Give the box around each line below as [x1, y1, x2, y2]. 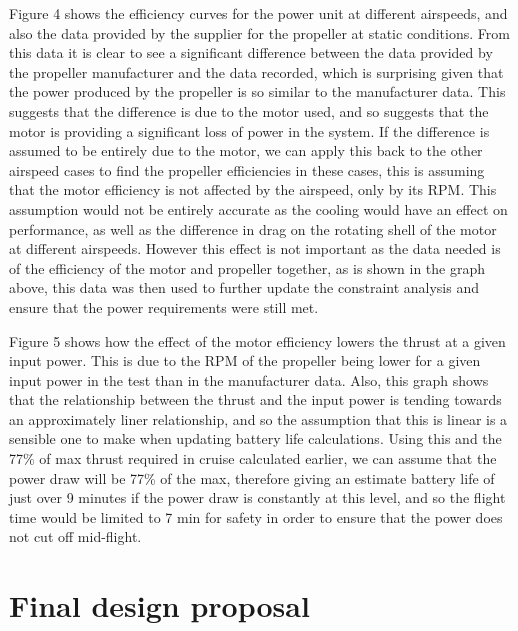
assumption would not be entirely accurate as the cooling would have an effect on [9, 198, 508, 219]
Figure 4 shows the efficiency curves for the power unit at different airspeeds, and [9, 3, 508, 23]
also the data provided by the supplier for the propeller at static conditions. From [9, 22, 510, 43]
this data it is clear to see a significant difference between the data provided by [9, 42, 493, 63]
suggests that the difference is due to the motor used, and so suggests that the [9, 100, 489, 121]
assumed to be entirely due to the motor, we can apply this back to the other [9, 140, 483, 161]
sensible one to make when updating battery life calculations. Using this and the [9, 428, 502, 449]
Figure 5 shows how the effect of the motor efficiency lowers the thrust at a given [9, 330, 506, 351]
